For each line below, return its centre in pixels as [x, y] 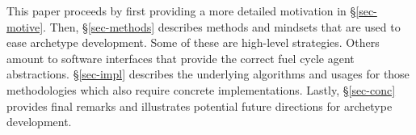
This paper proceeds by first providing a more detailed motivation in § [181, 11]
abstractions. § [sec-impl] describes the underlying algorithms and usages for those [208, 74]
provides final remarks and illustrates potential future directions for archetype [200, 105]
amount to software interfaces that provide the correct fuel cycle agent [181, 58]
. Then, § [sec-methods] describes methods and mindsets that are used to [222, 26]
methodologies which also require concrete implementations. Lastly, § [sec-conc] [201, 89]
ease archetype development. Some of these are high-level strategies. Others [193, 42]
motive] [25, 26]
